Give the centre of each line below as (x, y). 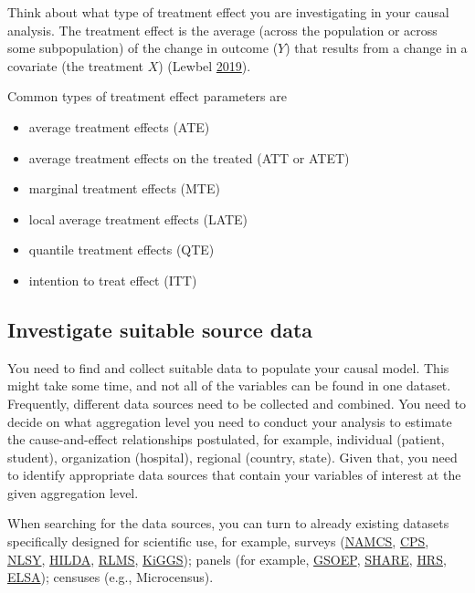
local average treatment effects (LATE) (138, 218)
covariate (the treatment (76, 65)
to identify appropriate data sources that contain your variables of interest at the (234, 475)
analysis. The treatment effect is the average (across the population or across (222, 30)
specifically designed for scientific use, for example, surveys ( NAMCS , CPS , (218, 541)
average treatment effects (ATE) (119, 126)
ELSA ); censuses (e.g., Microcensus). (111, 577)
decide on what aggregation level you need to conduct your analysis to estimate (230, 421)
